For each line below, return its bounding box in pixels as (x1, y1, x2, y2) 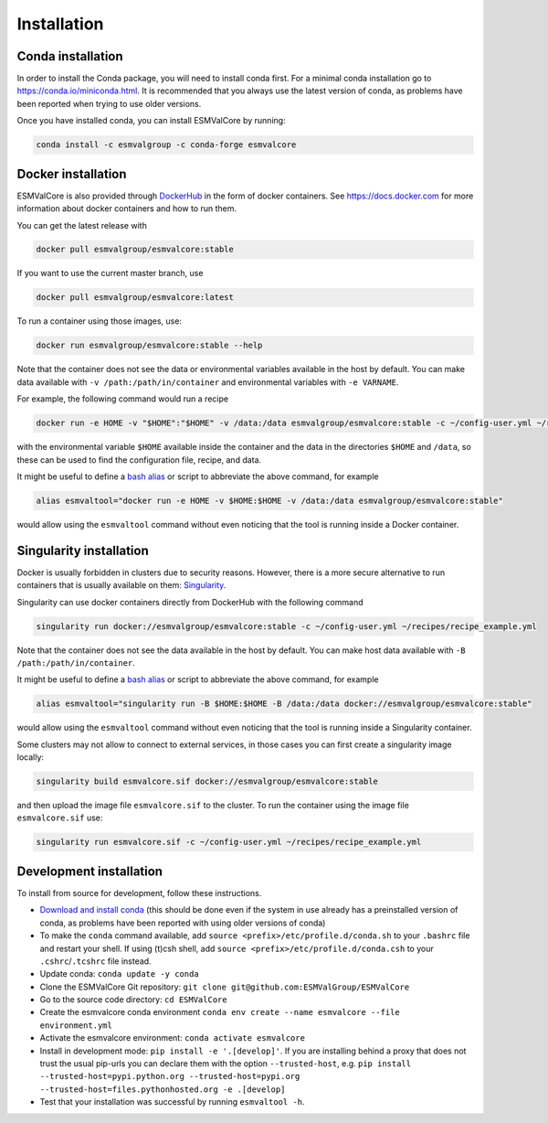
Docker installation (16, 166, 127, 182)
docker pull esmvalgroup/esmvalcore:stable (36, 244, 235, 255)
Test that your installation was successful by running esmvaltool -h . (39, 1096, 305, 1107)
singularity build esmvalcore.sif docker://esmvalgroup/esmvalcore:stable (36, 776, 379, 786)
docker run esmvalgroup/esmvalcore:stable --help (36, 340, 263, 351)
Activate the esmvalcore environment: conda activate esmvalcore (39, 1032, 306, 1043)
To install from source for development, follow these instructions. (16, 887, 262, 898)
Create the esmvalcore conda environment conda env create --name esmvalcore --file (39, 1007, 401, 1018)
